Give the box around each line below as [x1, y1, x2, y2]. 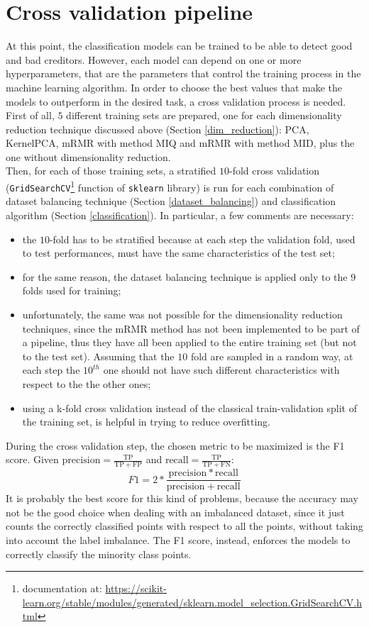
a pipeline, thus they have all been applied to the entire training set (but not [22, 335, 357, 350]
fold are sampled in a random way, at [190, 348, 353, 363]
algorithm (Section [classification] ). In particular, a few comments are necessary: [6, 207, 354, 222]
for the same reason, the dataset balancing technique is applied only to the [22, 269, 348, 284]
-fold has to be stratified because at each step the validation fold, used [49, 231, 356, 246]
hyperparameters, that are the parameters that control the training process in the [6, 66, 361, 81]
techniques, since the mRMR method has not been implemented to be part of [22, 321, 360, 335]
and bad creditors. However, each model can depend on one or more [6, 52, 302, 67]
